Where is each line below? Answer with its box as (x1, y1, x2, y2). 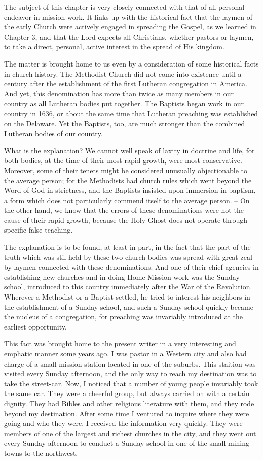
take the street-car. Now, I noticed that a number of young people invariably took (4, 378, 258, 388)
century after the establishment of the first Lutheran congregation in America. (4, 78, 247, 89)
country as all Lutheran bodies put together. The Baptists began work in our (4, 98, 244, 109)
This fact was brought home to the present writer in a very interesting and (4, 338, 236, 349)
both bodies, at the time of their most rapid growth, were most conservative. (4, 155, 242, 166)
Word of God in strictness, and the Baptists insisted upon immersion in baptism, (4, 185, 256, 195)
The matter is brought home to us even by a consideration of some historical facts (4, 58, 259, 69)
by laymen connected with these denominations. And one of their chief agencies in (4, 261, 259, 272)
